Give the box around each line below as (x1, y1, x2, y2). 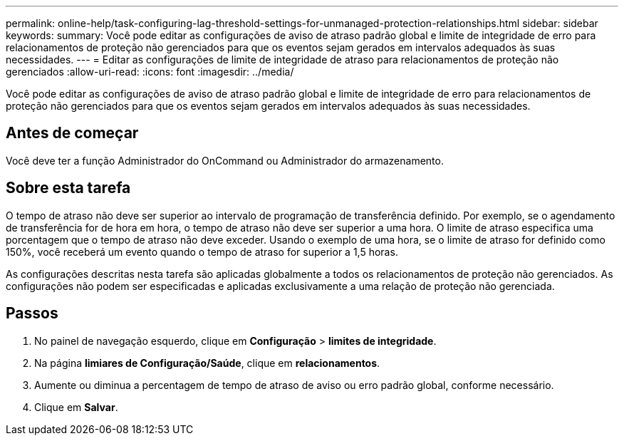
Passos (6, 304, 58, 323)
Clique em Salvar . (34, 400, 118, 413)
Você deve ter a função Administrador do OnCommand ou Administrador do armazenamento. (6, 154, 444, 167)
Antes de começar (6, 124, 139, 142)
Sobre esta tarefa (6, 179, 131, 197)
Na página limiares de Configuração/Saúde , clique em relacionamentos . (34, 356, 380, 369)
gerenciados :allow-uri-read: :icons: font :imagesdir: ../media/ (6, 66, 294, 78)
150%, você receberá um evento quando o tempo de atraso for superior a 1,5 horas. (6, 245, 398, 258)
